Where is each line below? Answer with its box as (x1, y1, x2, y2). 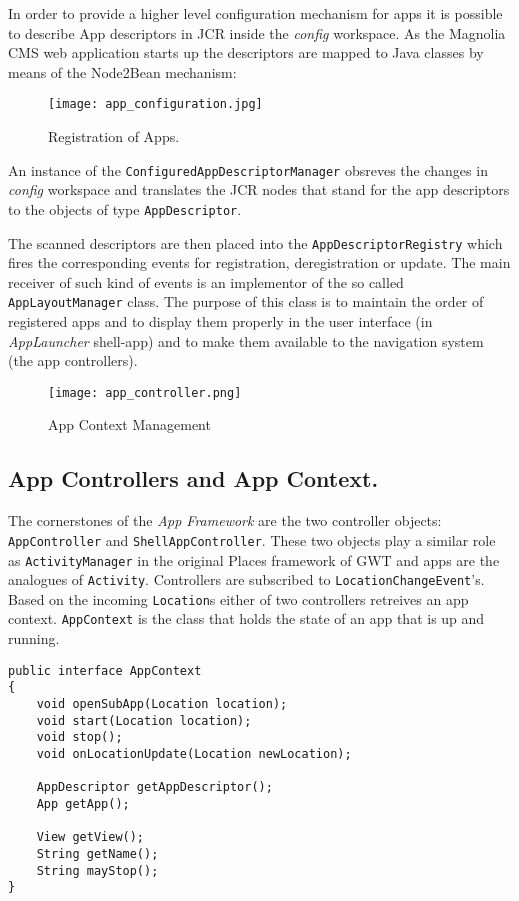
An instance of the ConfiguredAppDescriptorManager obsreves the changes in (8, 159, 488, 180)
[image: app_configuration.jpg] (48, 97, 263, 112)
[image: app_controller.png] (48, 385, 242, 400)
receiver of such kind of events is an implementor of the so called (8, 271, 404, 292)
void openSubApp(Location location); (36, 697, 288, 712)
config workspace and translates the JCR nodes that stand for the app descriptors (8, 179, 510, 200)
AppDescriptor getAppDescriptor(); (36, 780, 273, 795)
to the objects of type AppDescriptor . (8, 198, 242, 219)
